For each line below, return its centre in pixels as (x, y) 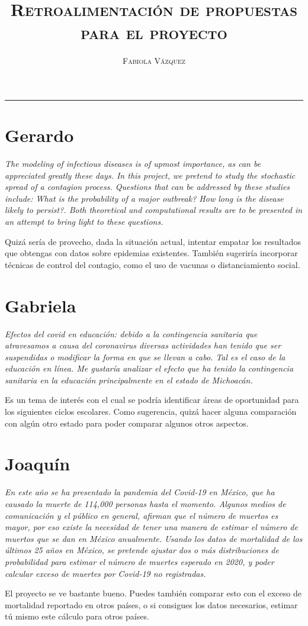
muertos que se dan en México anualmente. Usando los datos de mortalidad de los (154, 538)
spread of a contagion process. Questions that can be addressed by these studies (147, 187)
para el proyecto (154, 32)
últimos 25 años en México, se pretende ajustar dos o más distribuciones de (142, 550)
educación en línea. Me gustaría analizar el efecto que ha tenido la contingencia (149, 368)
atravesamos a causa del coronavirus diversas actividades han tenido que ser (143, 345)
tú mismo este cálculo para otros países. (77, 616)
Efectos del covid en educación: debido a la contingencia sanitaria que (131, 333)
